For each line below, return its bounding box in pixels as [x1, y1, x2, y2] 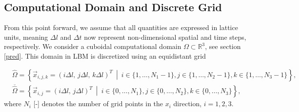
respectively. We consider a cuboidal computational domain [4, 41, 181, 51]
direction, [173, 98, 202, 109]
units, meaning [4, 32, 48, 42]
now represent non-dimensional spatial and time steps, [84, 32, 246, 42]
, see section [205, 41, 241, 51]
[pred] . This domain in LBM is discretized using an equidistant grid [4, 50, 206, 61]
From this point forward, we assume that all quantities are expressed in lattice [4, 22, 238, 32]
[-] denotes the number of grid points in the [33, 98, 163, 109]
